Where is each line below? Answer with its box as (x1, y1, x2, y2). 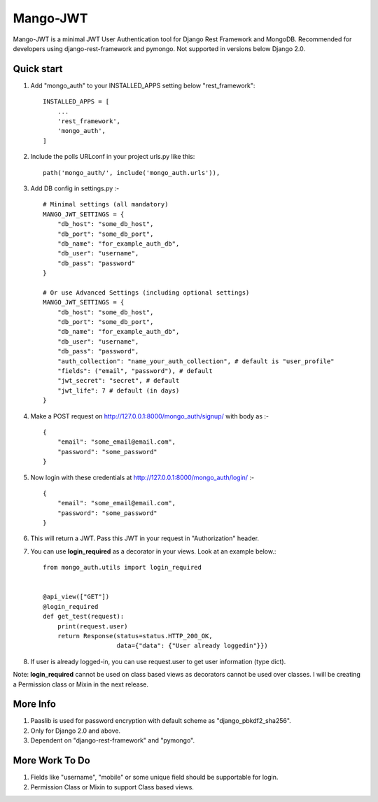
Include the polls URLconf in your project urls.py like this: (30, 153, 195, 161)
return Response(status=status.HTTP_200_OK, (57, 632, 213, 640)
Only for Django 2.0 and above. (30, 726, 121, 735)
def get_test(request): (43, 612, 125, 621)
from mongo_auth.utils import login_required (43, 563, 202, 572)
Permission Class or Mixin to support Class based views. (30, 782, 194, 791)
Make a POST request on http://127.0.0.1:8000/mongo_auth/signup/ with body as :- (30, 411, 269, 420)
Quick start (13, 63, 63, 75)
